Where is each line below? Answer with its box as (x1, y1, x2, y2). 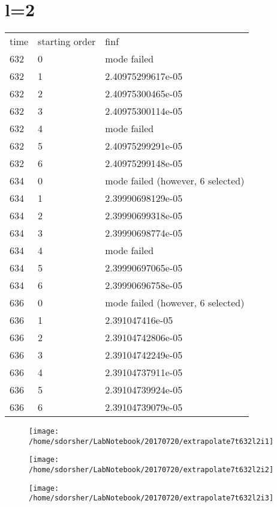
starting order (38, 34, 96, 49)
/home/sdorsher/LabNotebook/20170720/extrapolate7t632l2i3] (29, 494, 274, 503)
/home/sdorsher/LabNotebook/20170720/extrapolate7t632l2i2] (29, 466, 274, 475)
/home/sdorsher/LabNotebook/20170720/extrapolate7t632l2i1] (29, 437, 274, 446)
